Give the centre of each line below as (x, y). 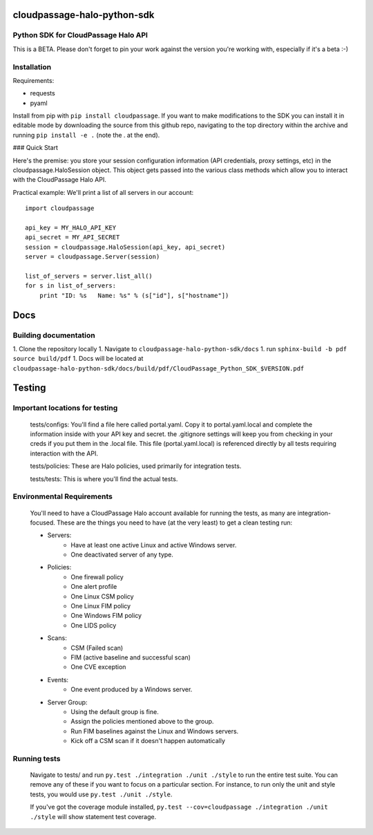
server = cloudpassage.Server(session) (93, 257)
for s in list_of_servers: (71, 286)
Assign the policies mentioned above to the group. (142, 722)
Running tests (37, 758)
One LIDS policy (94, 625)
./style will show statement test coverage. (93, 816)
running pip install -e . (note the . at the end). (86, 135)
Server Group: (67, 702)
